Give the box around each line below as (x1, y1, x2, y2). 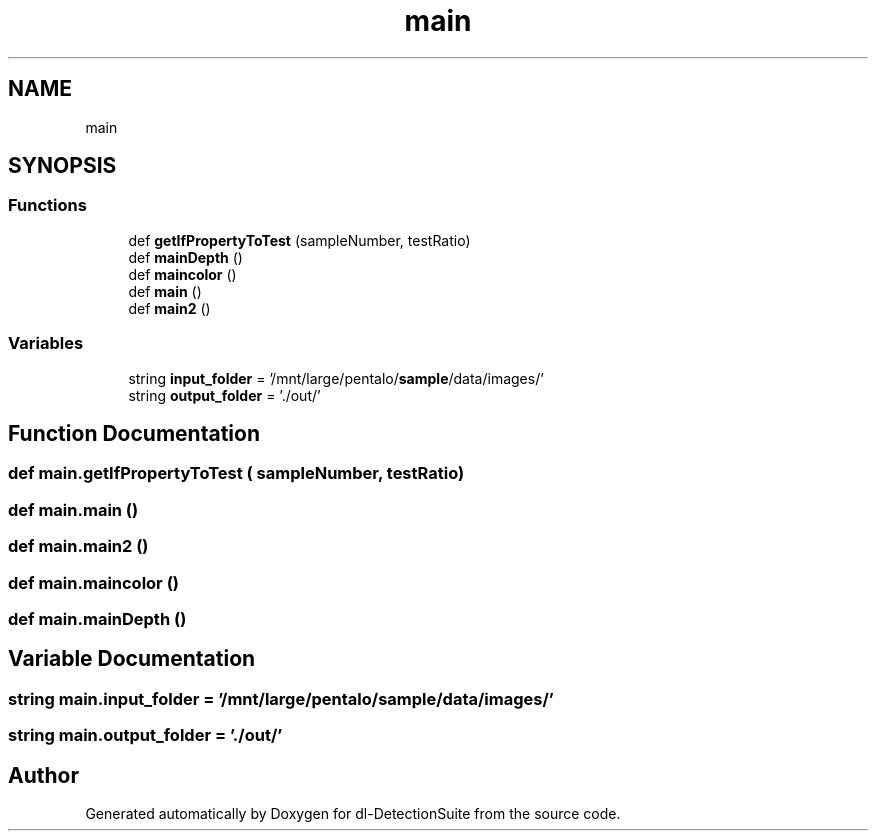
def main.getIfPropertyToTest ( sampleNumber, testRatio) (8, 463, 465, 484)
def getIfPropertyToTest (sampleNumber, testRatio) (128, 231, 471, 249)
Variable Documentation (8, 646, 256, 672)
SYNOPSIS (8, 153, 117, 179)
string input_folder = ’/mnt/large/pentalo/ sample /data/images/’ (128, 369, 544, 387)
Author (8, 762, 79, 788)
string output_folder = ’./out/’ (128, 386, 321, 404)
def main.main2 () (8, 536, 149, 557)
